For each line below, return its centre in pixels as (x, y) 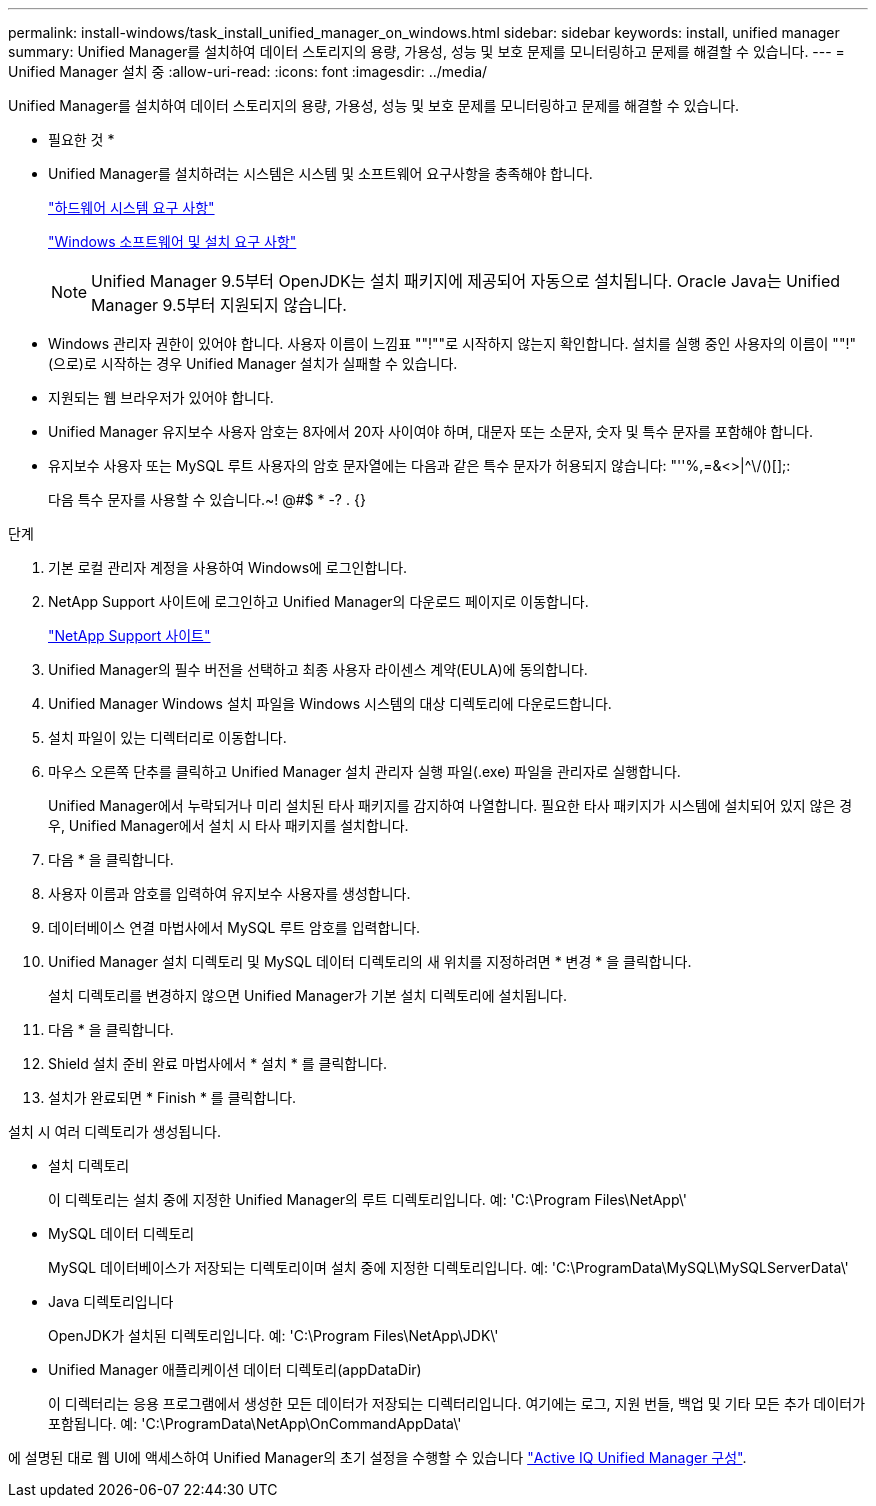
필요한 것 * (81, 139)
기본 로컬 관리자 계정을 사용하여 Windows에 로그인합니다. (228, 567)
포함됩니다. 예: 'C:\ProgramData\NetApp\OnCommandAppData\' (255, 1423)
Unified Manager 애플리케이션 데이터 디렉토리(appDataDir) (235, 1369)
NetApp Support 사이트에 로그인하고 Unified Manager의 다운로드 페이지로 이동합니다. (318, 601)
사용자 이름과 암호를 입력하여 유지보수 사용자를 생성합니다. (229, 893)
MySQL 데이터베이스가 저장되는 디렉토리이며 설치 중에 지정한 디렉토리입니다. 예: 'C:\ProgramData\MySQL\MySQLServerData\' (448, 1267)
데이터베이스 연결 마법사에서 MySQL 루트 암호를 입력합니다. (234, 927)
